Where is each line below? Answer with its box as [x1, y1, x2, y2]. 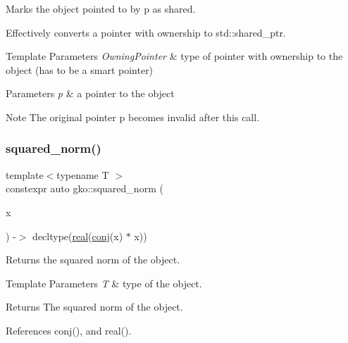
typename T [56, 167, 109, 182]
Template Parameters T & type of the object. [6, 275, 202, 290]
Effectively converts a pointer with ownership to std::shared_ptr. [6, 25, 286, 39]
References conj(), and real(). [6, 323, 132, 337]
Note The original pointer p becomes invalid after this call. [6, 109, 260, 124]
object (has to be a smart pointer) [6, 62, 154, 77]
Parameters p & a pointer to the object [6, 86, 175, 101]
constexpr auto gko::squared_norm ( [6, 181, 163, 196]
